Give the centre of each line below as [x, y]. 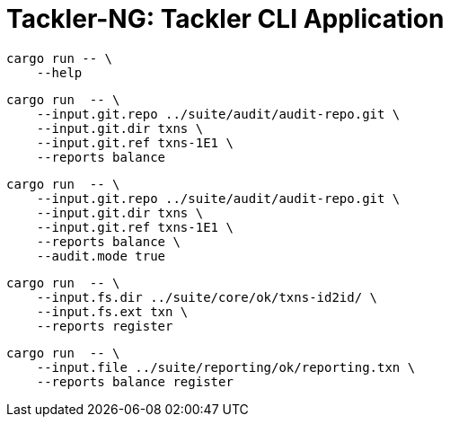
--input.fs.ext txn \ [112, 311]
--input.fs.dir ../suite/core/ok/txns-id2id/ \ [207, 297]
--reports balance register [135, 381]
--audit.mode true [101, 256]
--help [59, 72]
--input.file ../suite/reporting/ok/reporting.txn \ [226, 367]
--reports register [105, 326]
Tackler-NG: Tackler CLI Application [225, 19]
